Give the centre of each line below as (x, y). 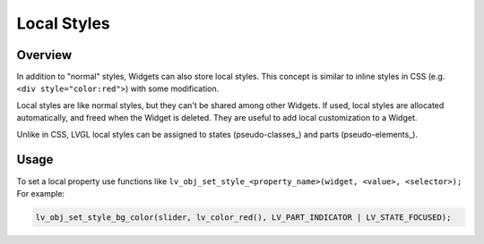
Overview (44, 55)
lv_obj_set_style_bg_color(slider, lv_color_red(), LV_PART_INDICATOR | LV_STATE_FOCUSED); (243, 217)
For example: (41, 193)
